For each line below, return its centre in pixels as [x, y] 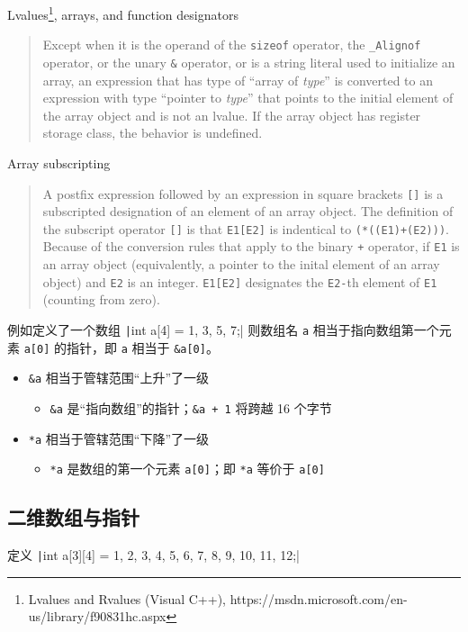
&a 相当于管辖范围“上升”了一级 [119, 378]
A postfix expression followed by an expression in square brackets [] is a [243, 193]
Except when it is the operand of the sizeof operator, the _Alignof [232, 45]
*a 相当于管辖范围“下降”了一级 [119, 438]
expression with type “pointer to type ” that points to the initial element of [248, 98]
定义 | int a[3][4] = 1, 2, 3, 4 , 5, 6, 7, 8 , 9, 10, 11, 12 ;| [153, 555]
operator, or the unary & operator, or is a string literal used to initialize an [249, 62]
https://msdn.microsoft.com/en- [319, 598]
